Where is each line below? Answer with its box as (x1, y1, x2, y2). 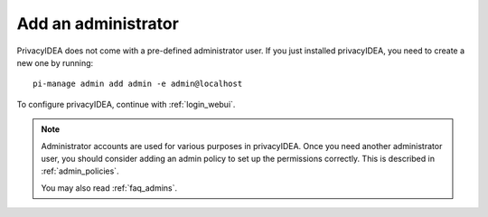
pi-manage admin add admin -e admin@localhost (33, 79, 243, 90)
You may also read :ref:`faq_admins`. (41, 182, 178, 193)
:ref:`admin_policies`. (41, 165, 119, 176)
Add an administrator (16, 14, 180, 33)
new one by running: (16, 57, 94, 68)
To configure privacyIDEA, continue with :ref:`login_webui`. (16, 99, 236, 109)
